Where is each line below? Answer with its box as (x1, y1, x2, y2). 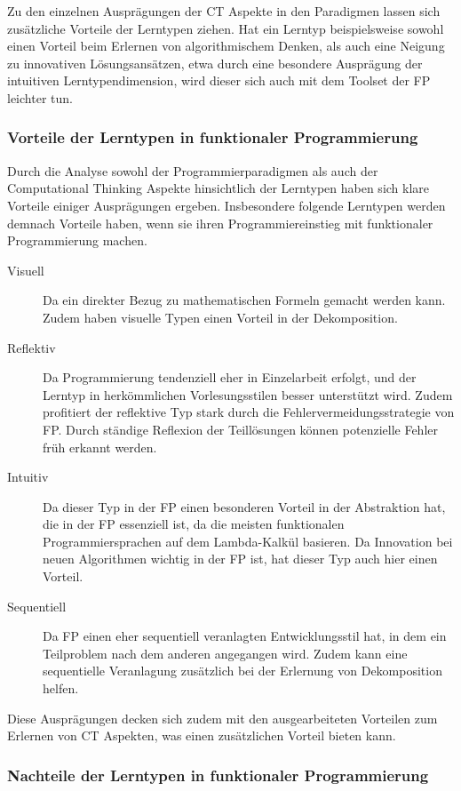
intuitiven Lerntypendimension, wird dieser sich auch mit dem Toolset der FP (7, 71, 431, 90)
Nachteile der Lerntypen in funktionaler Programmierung (7, 763, 429, 786)
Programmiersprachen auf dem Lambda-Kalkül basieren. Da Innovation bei (43, 531, 453, 550)
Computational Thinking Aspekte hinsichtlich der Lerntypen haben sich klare (7, 179, 430, 197)
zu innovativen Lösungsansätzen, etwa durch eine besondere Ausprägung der (7, 53, 423, 72)
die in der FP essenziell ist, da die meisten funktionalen (43, 515, 345, 533)
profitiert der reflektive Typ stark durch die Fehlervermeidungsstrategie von (43, 403, 455, 421)
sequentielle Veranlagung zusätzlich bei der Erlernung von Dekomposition (43, 661, 442, 680)
